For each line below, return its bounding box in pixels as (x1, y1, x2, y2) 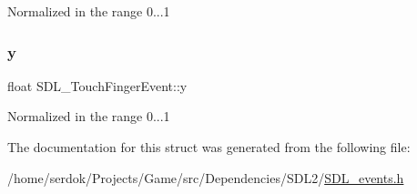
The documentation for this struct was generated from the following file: (7, 138, 411, 156)
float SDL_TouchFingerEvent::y (7, 76, 188, 95)
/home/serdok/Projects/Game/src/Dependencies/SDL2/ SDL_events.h (7, 168, 404, 187)
